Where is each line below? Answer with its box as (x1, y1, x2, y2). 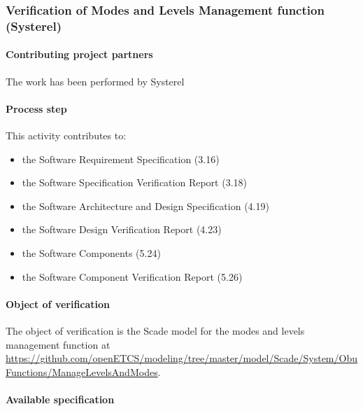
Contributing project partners (6, 47, 153, 62)
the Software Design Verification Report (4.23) (22, 222, 222, 237)
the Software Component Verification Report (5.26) (22, 269, 243, 284)
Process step (6, 101, 67, 116)
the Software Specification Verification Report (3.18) (22, 175, 247, 190)
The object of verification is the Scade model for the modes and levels (6, 323, 305, 337)
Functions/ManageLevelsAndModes (6, 364, 158, 379)
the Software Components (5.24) (22, 245, 161, 260)
